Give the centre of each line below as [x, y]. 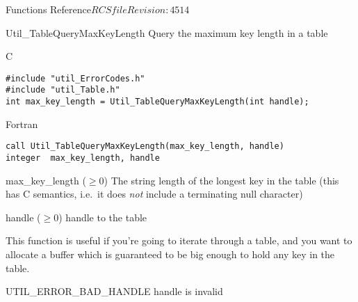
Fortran [22, 124]
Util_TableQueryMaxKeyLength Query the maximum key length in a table [167, 32]
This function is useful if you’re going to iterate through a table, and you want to [179, 240]
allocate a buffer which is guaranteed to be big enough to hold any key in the [170, 254]
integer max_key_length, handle [83, 158]
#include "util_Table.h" [63, 90]
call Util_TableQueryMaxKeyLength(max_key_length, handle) [145, 146]
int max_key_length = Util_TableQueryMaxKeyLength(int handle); [157, 102]
